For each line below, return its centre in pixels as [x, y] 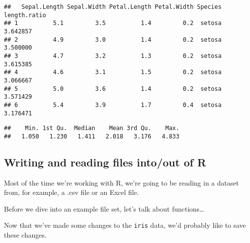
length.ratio [25, 15]
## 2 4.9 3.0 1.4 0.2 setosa [113, 40]
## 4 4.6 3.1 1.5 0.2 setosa [113, 72]
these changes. [25, 235]
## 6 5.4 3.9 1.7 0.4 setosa [113, 105]
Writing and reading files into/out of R [105, 162]
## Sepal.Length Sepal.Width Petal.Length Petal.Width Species [113, 7]
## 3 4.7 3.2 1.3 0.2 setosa [113, 56]
